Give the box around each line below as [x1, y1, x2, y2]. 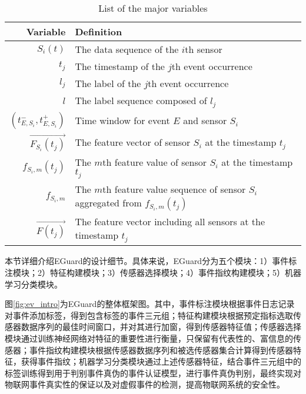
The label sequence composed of [75, 94, 207, 107]
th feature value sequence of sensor [102, 182, 246, 196]
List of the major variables [98, 1, 208, 15]
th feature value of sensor [102, 155, 207, 169]
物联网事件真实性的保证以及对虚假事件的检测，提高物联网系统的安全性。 [5, 378, 285, 390]
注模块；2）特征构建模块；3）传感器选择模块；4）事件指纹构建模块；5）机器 [5, 266, 301, 278]
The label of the [75, 76, 141, 90]
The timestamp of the [75, 59, 165, 73]
